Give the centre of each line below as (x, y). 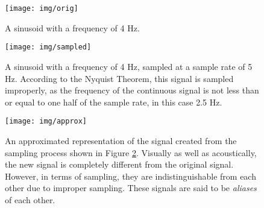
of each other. (30, 199)
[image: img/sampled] (48, 47)
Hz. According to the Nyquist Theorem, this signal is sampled (119, 78)
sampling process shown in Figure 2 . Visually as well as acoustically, (131, 152)
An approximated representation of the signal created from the (121, 140)
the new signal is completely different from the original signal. (119, 164)
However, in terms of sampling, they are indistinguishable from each (130, 176)
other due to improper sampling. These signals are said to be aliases (131, 188)
